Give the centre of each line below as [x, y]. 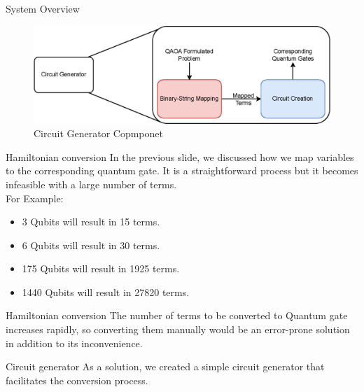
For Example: [35, 198]
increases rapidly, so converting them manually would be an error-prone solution [178, 329]
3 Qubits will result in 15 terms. [91, 222]
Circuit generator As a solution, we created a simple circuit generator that [165, 366]
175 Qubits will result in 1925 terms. [101, 268]
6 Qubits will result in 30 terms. [91, 245]
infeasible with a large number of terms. [91, 184]
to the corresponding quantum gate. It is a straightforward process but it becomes [182, 170]
